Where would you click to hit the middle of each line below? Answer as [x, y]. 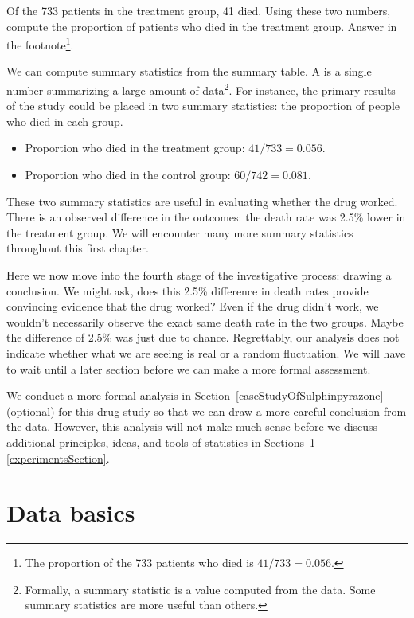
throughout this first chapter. [78, 248]
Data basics [71, 512]
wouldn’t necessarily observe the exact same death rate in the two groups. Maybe [205, 321]
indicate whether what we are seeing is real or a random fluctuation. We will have [206, 353]
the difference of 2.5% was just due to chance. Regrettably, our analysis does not [203, 337]
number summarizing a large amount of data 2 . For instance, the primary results [201, 89]
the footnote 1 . [40, 43]
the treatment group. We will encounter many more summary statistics [180, 232]
